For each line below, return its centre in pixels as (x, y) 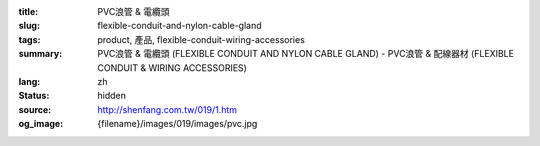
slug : (29, 26)
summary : (40, 54)
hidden (112, 96)
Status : (34, 96)
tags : (29, 39)
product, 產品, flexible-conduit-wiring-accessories (201, 39)
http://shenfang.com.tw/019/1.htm (167, 109)
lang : (29, 81)
